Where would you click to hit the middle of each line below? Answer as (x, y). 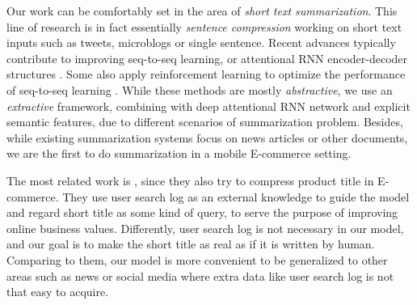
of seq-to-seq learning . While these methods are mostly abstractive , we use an (200, 89)
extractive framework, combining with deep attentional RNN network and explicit (208, 106)
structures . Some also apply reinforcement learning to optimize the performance (206, 74)
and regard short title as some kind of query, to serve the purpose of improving (202, 212)
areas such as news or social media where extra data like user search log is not (200, 275)
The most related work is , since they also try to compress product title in (190, 180)
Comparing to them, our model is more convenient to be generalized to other (197, 259)
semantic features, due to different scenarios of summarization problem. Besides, (205, 122)
